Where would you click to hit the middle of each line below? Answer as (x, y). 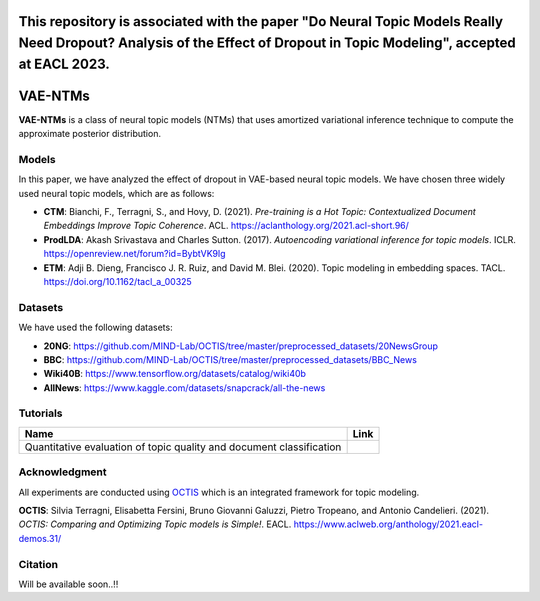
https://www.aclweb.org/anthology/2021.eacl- (388, 524)
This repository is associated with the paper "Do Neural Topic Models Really (261, 21)
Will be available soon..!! (68, 584)
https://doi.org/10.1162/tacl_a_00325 (117, 281)
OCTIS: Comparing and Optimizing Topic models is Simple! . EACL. (155, 524)
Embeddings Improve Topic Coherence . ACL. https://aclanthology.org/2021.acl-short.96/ (226, 226)
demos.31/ (40, 538)
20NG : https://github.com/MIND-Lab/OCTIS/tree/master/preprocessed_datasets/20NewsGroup (241, 346)
